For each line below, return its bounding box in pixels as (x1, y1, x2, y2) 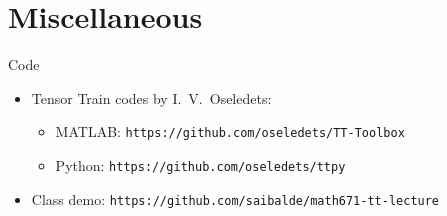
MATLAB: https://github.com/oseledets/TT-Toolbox (55, 121, 405, 142)
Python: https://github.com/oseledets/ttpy (55, 154, 346, 175)
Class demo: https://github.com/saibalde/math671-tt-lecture (31, 188, 440, 209)
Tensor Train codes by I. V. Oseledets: (31, 87, 272, 108)
